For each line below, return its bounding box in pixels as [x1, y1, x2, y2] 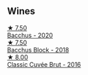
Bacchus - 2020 [7, 31, 54, 39]
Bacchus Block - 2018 [7, 45, 69, 54]
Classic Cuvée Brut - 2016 [7, 60, 81, 68]
